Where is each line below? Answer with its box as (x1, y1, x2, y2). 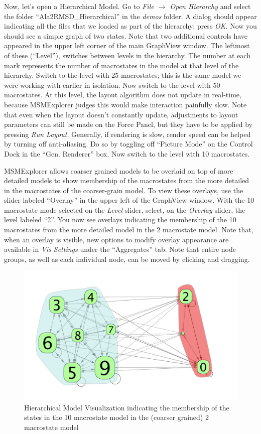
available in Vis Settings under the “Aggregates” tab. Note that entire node (4, 244, 236, 254)
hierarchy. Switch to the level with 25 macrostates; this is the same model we (4, 70, 241, 80)
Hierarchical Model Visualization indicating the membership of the (24, 402, 229, 412)
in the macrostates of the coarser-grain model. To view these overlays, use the (4, 185, 243, 195)
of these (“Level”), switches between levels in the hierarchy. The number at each (4, 50, 250, 60)
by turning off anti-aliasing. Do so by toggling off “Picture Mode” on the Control (4, 138, 253, 149)
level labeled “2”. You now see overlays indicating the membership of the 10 (4, 214, 236, 225)
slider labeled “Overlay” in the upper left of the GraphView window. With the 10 (4, 195, 254, 205)
